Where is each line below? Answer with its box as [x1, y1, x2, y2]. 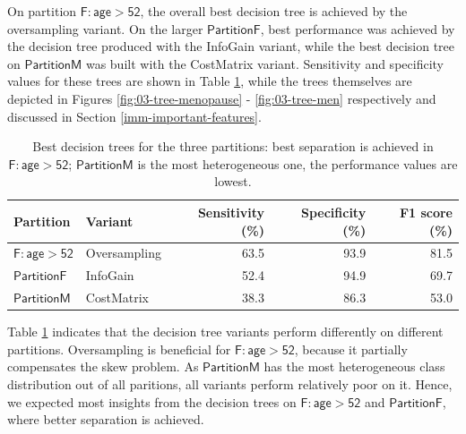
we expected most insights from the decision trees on [7, 392, 297, 411]
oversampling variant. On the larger [7, 19, 203, 38]
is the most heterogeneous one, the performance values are [137, 154, 458, 173]
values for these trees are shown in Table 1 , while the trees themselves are [7, 72, 412, 90]
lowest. [214, 172, 252, 191]
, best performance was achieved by [260, 19, 455, 38]
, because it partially [294, 339, 408, 358]
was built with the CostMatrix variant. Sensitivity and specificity [85, 54, 444, 72]
